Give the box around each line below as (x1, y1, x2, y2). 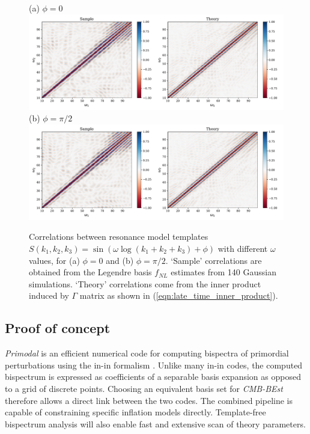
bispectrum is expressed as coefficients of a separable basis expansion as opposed (5, 370, 301, 383)
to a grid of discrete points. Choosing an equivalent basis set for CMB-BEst (5, 382, 283, 394)
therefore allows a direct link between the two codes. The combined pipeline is (5, 394, 293, 406)
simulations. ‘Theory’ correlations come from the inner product (29, 277, 261, 290)
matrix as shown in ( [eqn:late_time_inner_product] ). (79, 289, 278, 302)
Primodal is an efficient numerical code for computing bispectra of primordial (5, 347, 289, 359)
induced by (29, 289, 69, 302)
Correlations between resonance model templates (29, 230, 208, 243)
